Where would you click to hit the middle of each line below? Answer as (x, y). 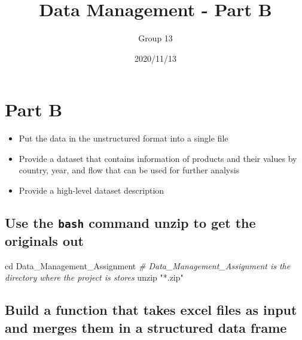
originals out (44, 240)
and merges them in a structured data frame (146, 327)
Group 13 (155, 38)
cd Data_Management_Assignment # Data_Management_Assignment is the (148, 265)
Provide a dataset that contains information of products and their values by (158, 158)
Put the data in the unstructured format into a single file (123, 138)
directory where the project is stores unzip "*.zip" (94, 277)
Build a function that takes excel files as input (151, 310)
